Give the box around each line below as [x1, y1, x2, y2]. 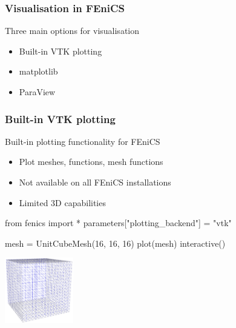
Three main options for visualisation [5, 24, 139, 37]
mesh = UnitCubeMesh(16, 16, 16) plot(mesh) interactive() [5, 236, 226, 249]
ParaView [19, 85, 56, 98]
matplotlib [19, 65, 58, 78]
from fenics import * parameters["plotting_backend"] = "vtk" [5, 216, 232, 229]
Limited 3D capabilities [19, 196, 106, 209]
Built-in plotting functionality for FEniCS [5, 135, 160, 147]
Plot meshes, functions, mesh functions [19, 155, 163, 168]
